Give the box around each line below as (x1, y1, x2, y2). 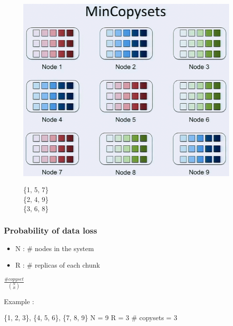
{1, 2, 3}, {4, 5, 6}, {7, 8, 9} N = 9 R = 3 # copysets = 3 (4, 312, 177, 323)
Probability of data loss (4, 224, 97, 236)
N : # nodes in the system (15, 243, 94, 254)
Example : (4, 296, 34, 306)
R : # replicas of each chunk (15, 259, 100, 270)
